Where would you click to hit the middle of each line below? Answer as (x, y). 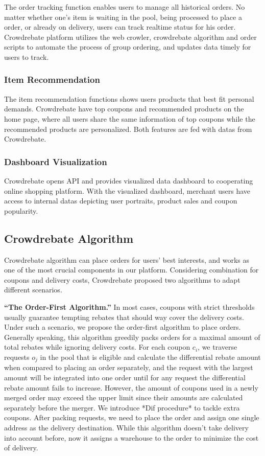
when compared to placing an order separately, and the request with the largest (129, 367)
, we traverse (218, 347)
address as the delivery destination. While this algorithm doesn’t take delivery (126, 427)
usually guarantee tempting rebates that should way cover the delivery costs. (124, 317)
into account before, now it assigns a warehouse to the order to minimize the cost (131, 437)
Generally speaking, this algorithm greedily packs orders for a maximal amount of (132, 337)
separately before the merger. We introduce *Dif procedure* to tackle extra (122, 407)
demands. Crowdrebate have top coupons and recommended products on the (124, 109)
